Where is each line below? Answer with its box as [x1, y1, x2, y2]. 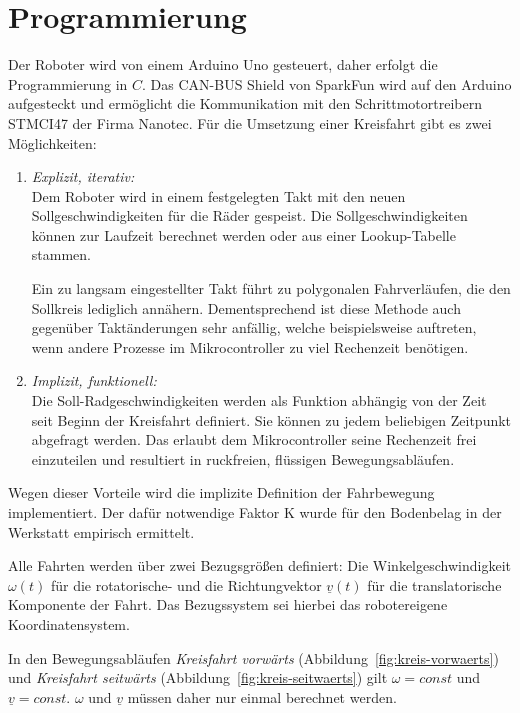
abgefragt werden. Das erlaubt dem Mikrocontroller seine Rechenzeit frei [31, 429, 477, 450]
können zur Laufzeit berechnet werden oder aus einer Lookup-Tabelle [31, 224, 456, 245]
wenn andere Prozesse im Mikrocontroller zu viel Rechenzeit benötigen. [31, 336, 469, 357]
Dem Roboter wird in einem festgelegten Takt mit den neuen [31, 185, 406, 206]
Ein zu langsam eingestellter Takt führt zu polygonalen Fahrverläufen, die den [31, 278, 511, 299]
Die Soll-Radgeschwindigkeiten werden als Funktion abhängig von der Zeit [31, 390, 487, 411]
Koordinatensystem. [8, 613, 130, 634]
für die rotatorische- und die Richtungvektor [50, 574, 322, 595]
